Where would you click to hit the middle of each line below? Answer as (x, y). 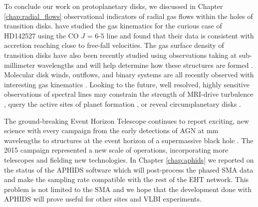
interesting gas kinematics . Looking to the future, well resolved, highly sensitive (127, 84)
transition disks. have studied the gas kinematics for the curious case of (113, 26)
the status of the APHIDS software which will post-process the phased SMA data (129, 169)
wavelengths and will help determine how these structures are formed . (145, 65)
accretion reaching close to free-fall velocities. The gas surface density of (114, 45)
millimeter (20, 65)
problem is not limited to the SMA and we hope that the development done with (128, 189)
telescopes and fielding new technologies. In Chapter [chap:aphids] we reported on (129, 159)
